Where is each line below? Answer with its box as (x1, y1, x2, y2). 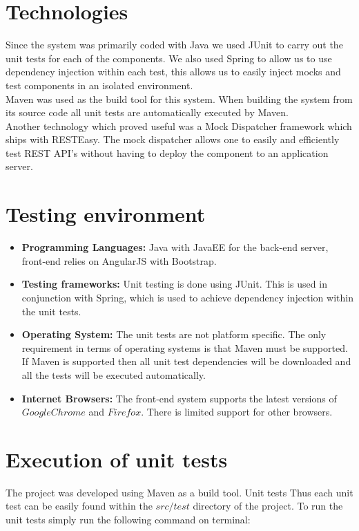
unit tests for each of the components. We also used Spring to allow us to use (6, 50, 332, 65)
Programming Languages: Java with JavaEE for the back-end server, (21, 240, 329, 254)
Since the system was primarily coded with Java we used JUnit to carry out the (6, 37, 343, 52)
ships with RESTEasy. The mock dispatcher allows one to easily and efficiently (6, 132, 340, 147)
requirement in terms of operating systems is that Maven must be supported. (21, 340, 348, 355)
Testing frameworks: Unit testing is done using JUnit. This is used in (21, 277, 327, 291)
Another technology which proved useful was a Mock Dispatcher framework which (6, 118, 352, 133)
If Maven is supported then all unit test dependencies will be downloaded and (21, 354, 351, 369)
